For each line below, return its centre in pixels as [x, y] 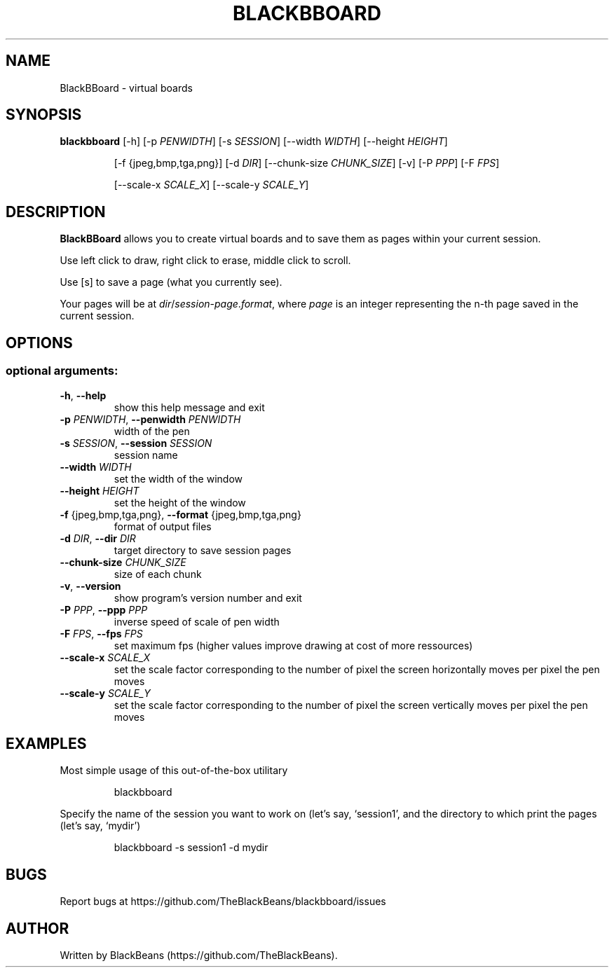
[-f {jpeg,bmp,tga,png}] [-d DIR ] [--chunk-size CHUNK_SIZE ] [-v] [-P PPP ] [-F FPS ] [307, 163]
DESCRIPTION [56, 212]
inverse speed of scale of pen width [197, 621]
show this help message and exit [189, 407]
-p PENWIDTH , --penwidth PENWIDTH [150, 419]
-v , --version [90, 586]
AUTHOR [37, 928]
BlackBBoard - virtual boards [126, 88]
